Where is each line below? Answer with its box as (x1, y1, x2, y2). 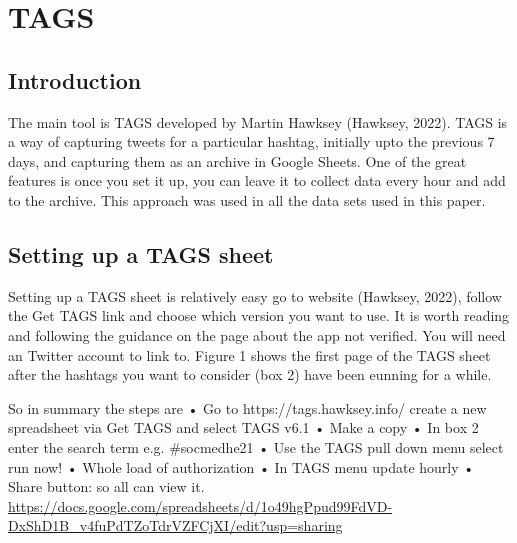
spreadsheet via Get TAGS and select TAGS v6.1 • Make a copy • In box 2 (8, 417, 479, 438)
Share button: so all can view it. (8, 476, 205, 497)
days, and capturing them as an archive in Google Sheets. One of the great (8, 150, 467, 171)
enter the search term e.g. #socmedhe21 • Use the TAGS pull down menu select (8, 436, 504, 457)
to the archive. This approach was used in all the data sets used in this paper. (8, 189, 486, 210)
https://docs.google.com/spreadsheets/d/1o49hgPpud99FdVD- (8, 495, 393, 516)
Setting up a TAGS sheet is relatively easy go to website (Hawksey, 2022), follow (8, 285, 502, 306)
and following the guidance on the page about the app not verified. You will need (8, 324, 506, 345)
